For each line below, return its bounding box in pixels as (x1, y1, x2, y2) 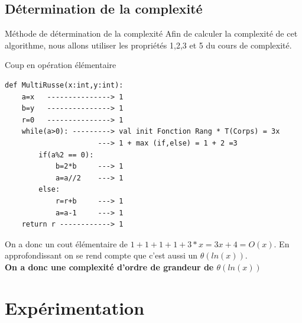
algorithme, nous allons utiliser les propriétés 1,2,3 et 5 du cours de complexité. (5, 38, 292, 51)
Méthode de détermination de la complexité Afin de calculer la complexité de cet (5, 27, 298, 40)
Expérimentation (5, 295, 145, 319)
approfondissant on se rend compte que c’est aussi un (5, 249, 198, 261)
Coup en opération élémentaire (5, 59, 116, 71)
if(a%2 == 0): (38, 150, 94, 159)
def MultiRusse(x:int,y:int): (5, 80, 124, 89)
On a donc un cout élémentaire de (5, 237, 128, 250)
